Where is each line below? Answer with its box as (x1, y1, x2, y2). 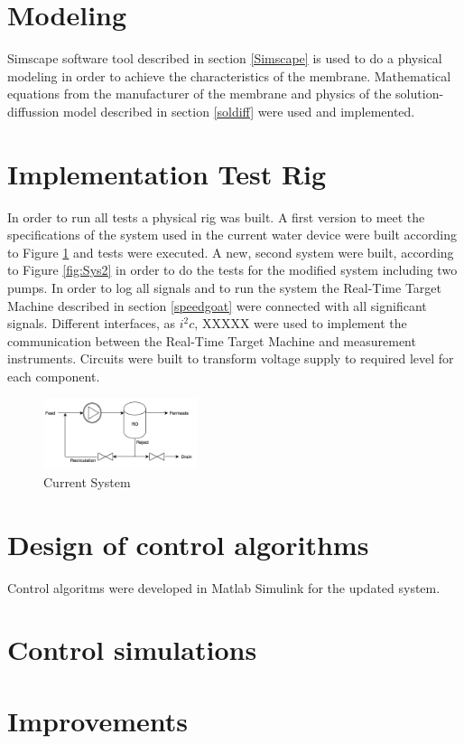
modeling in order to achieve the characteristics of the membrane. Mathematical (7, 66, 451, 85)
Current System (43, 472, 131, 491)
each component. (7, 366, 100, 385)
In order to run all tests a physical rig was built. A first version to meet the (7, 207, 425, 226)
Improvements (7, 702, 189, 739)
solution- (395, 84, 444, 103)
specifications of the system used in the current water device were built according (7, 225, 457, 244)
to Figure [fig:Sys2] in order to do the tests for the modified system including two (7, 260, 458, 279)
